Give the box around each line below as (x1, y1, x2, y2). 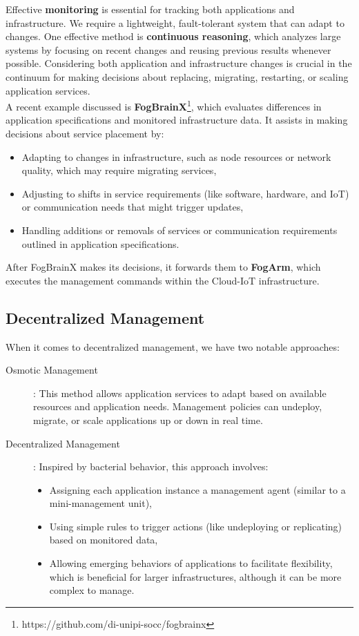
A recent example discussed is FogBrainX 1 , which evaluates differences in (6, 97, 322, 113)
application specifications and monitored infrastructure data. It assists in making (6, 113, 348, 127)
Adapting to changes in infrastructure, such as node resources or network (21, 149, 331, 164)
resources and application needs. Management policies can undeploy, (33, 399, 322, 414)
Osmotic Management (6, 363, 98, 377)
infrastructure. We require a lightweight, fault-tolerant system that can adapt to (6, 15, 345, 30)
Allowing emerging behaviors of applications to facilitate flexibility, (49, 556, 333, 570)
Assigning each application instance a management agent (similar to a (49, 482, 346, 497)
